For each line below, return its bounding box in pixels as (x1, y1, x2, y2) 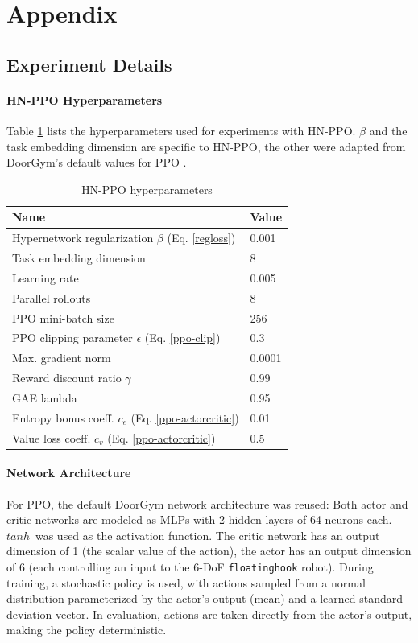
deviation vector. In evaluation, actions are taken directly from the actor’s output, (6, 605, 412, 622)
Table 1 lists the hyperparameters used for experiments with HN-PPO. (6, 122, 356, 138)
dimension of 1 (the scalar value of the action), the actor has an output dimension (6, 542, 412, 559)
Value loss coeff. (12, 429, 91, 446)
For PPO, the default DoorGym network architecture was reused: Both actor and (6, 495, 408, 512)
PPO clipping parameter (12, 329, 133, 346)
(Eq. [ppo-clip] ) (144, 329, 221, 346)
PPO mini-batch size (12, 309, 114, 326)
